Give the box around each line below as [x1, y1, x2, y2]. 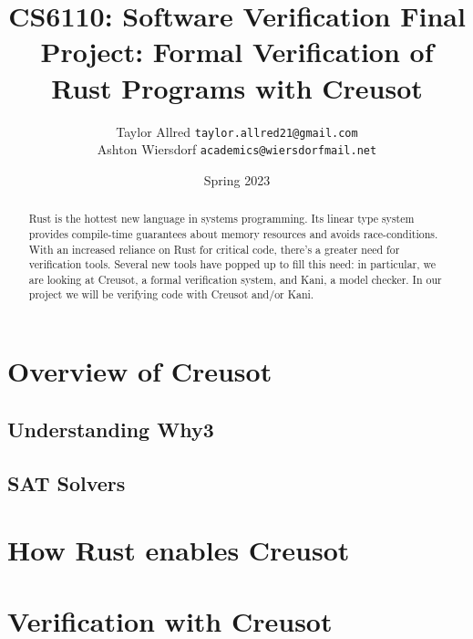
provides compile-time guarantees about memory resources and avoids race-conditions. [28, 225, 438, 241]
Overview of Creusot [7, 352, 272, 390]
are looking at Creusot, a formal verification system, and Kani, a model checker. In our [28, 271, 442, 287]
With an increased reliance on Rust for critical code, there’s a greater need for [28, 241, 400, 257]
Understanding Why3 [7, 414, 214, 443]
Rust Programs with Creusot [51, 68, 423, 106]
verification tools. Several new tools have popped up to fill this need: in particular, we [28, 257, 437, 272]
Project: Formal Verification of [40, 33, 434, 70]
